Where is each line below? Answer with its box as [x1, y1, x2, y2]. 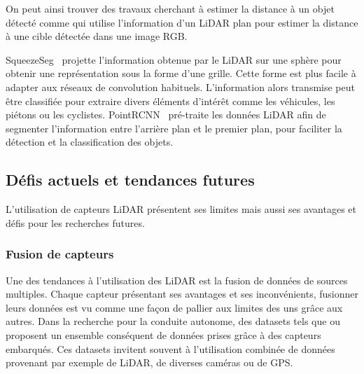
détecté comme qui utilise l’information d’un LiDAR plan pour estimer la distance [6, 15, 358, 29]
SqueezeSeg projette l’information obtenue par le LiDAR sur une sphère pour [6, 52, 342, 67]
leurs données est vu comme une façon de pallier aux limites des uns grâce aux [6, 300, 343, 314]
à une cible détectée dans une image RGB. [6, 29, 188, 43]
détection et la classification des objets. [6, 134, 174, 149]
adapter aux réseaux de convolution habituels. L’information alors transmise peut [6, 79, 355, 94]
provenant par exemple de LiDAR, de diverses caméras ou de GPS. [6, 355, 293, 370]
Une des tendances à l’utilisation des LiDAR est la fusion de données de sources [6, 272, 348, 287]
